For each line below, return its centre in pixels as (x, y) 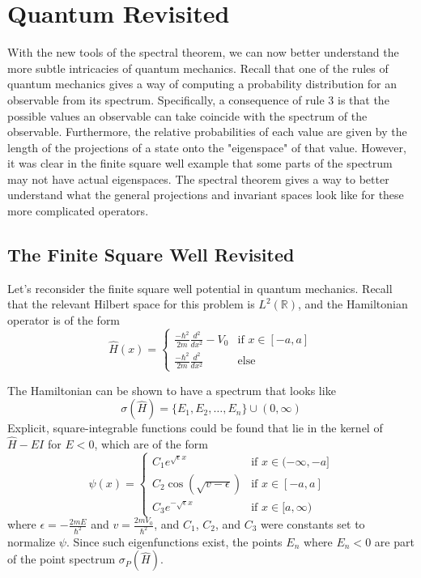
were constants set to (313, 524)
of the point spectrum (62, 559)
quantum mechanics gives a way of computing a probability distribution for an (202, 84)
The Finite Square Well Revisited (151, 255)
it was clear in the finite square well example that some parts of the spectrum (200, 163)
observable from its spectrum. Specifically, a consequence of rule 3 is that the (198, 99)
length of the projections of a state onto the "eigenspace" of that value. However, (207, 147)
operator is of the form (64, 320)
